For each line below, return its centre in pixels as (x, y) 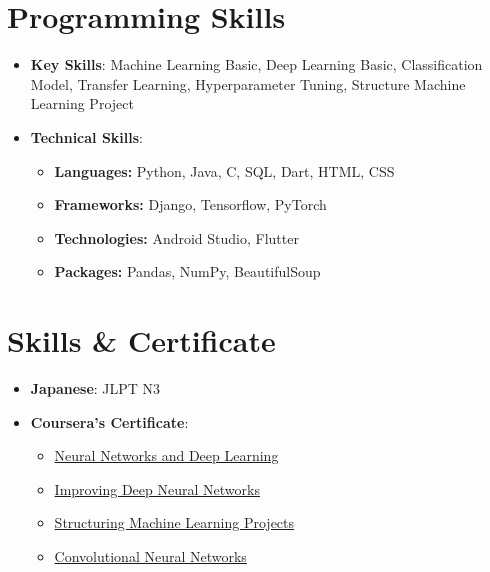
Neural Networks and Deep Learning (166, 455)
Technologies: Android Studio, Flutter (176, 237)
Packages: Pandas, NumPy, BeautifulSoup (187, 271)
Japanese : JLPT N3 (95, 388)
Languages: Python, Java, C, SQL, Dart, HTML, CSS (224, 170)
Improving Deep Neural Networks (157, 488)
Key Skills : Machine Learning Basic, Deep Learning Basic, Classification (256, 64)
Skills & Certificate (141, 340)
